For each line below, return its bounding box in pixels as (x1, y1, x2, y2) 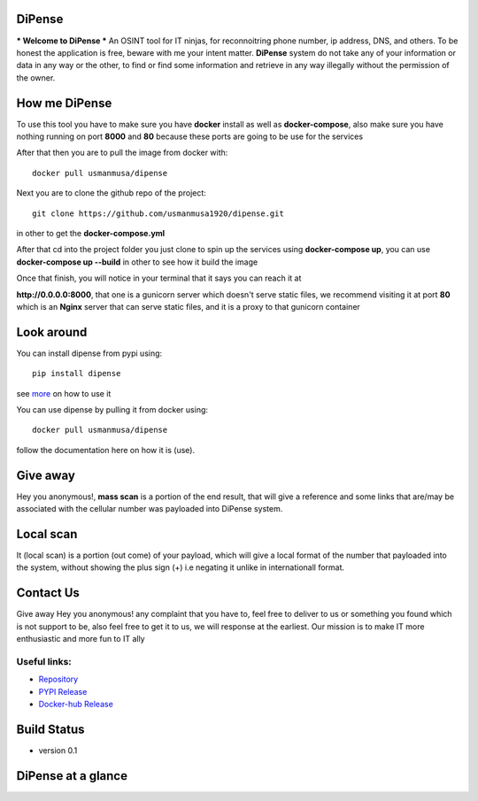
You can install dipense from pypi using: (16, 348, 163, 358)
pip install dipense (32, 368, 121, 379)
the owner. (16, 72, 56, 83)
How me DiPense (16, 96, 112, 111)
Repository (38, 674, 79, 685)
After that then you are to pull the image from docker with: (16, 147, 228, 158)
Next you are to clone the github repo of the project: (16, 188, 207, 198)
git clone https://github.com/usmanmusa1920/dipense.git (32, 208, 285, 219)
